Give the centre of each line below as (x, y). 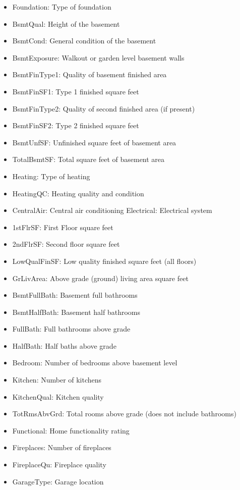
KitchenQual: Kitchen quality (58, 396)
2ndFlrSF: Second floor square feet (66, 244)
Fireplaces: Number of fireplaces (62, 447)
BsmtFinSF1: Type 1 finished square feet (76, 91)
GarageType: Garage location (58, 481)
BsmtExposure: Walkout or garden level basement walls (98, 57)
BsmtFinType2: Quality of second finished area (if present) (104, 108)
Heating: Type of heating (51, 176)
